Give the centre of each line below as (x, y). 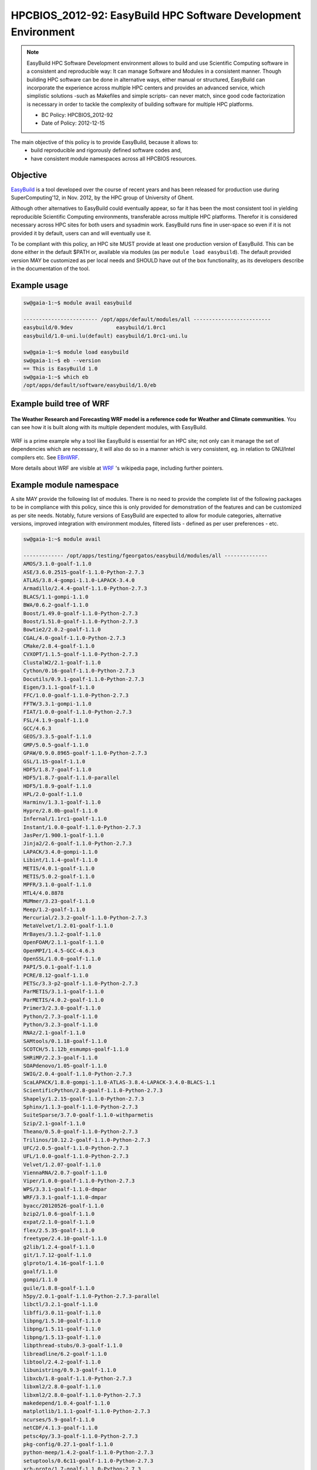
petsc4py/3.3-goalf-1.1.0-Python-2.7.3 (80, 1436)
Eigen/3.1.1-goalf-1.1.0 (59, 687)
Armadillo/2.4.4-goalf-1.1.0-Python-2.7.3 (85, 589)
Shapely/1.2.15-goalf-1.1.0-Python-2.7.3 (84, 1099)
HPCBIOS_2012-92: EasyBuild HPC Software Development (156, 15)
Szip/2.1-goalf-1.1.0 (54, 1123)
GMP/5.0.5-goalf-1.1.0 (56, 745)
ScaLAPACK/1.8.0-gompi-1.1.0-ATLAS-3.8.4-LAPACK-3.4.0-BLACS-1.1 (119, 1082)
